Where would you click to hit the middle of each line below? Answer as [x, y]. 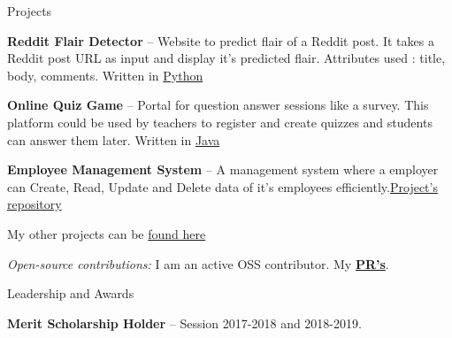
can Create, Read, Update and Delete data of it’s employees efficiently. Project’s [222, 186]
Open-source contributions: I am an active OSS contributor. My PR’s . [198, 263]
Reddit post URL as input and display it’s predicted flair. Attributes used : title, [226, 58]
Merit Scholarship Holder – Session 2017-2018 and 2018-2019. [184, 323]
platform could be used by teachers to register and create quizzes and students [220, 122]
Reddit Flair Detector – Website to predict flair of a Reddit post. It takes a [221, 40]
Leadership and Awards [71, 293]
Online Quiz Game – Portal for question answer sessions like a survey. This [218, 105]
